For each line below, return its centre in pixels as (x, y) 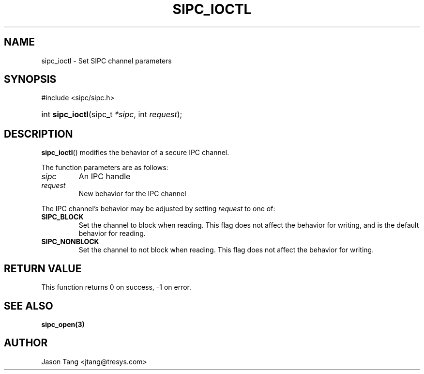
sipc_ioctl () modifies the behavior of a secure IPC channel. (135, 153)
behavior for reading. (112, 234)
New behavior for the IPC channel (132, 194)
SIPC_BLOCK (62, 217)
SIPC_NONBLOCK (70, 242)
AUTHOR (26, 343)
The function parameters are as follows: (105, 168)
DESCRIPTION (38, 134)
